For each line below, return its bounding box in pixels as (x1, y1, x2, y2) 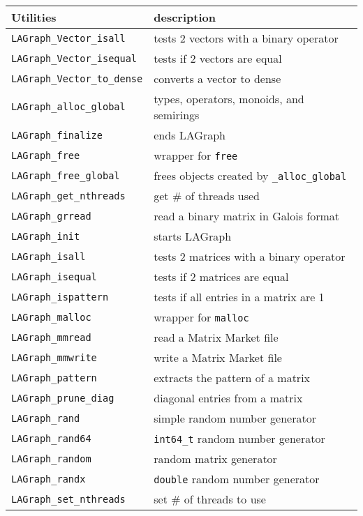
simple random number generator (154, 410, 316, 426)
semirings (154, 107, 200, 123)
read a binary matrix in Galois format (154, 208, 339, 224)
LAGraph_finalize (11, 129, 103, 141)
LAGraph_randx (11, 473, 86, 485)
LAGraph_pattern (11, 372, 97, 384)
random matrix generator (154, 450, 277, 466)
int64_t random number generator (154, 430, 325, 446)
